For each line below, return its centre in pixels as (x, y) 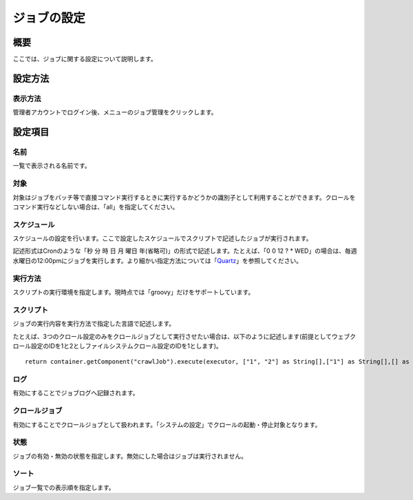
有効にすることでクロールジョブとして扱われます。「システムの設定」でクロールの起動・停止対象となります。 (167, 424)
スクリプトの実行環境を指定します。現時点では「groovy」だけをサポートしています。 (134, 292)
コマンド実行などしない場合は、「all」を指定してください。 (96, 207)
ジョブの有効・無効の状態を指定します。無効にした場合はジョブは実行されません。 (130, 456)
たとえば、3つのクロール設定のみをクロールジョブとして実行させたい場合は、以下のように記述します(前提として (172, 336)
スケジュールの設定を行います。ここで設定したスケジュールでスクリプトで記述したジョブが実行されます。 (162, 238)
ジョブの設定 (49, 18)
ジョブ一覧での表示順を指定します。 (64, 487)
